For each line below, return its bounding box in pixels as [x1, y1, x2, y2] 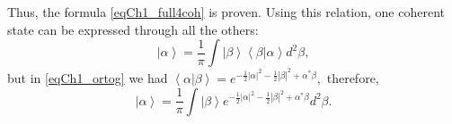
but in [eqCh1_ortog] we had [7, 69, 168, 87]
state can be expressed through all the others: [7, 20, 259, 38]
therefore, [326, 69, 379, 87]
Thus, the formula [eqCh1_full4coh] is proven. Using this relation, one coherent [7, 3, 445, 21]
